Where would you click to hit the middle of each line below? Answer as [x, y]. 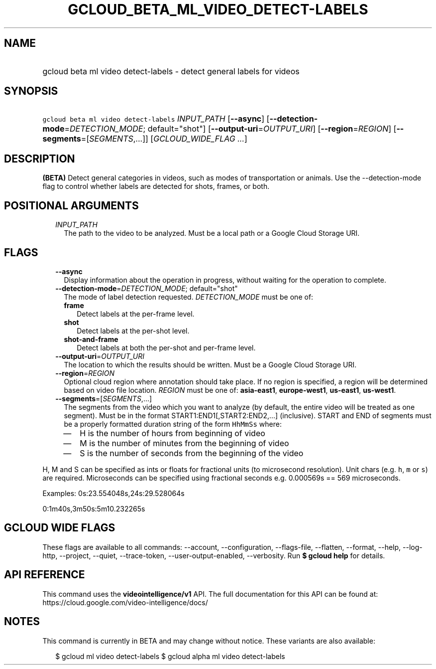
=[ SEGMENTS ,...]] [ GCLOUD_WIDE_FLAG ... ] [164, 139]
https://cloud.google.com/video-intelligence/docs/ [125, 602]
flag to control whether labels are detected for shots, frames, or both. [156, 186]
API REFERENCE [45, 575]
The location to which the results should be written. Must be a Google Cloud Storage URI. [210, 364]
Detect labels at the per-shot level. [133, 331]
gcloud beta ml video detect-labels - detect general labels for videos [171, 71]
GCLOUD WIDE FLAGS [60, 528]
